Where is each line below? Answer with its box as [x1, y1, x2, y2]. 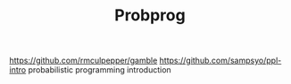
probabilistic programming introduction [28, 65, 171, 75]
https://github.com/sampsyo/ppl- [159, 55, 282, 66]
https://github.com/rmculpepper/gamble [9, 55, 158, 66]
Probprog [114, 5, 186, 26]
